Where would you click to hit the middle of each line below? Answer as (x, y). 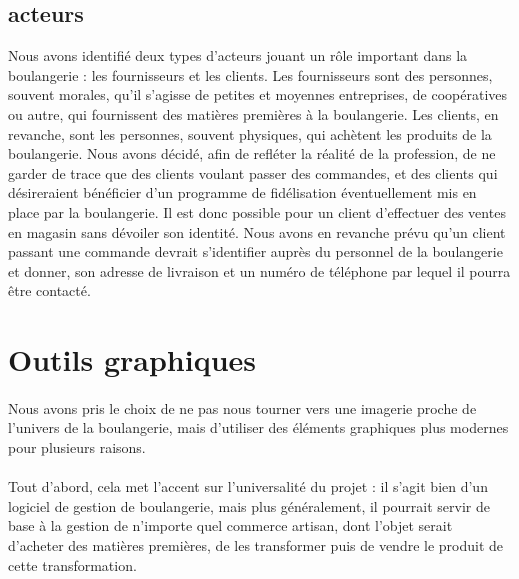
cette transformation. (72, 564)
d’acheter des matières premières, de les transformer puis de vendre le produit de (256, 545)
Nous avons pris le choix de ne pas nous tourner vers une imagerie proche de (242, 407)
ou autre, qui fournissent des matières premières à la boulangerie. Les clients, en (253, 113)
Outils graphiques (132, 359)
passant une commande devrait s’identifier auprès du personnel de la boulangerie (255, 251)
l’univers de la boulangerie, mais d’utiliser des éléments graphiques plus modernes (258, 427)
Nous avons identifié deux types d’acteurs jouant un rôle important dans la (238, 55)
